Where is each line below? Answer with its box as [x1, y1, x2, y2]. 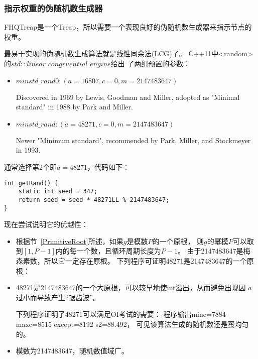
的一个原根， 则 [152, 235, 204, 246]
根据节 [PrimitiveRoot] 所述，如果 [16, 235, 123, 246]
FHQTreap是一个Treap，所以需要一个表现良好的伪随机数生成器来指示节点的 [4, 22, 252, 32]
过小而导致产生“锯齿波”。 [16, 292, 100, 302]
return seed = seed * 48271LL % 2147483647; [18, 196, 170, 203]
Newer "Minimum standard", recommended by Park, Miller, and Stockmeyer [16, 135, 251, 145]
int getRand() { [4, 179, 58, 187]
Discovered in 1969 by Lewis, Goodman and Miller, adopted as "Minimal [16, 91, 240, 102]
